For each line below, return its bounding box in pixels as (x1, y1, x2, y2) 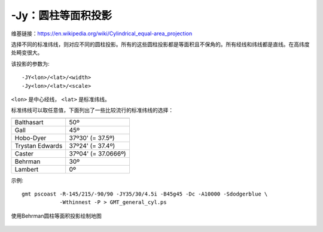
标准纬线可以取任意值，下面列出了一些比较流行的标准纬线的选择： (11, 106, 173, 114)
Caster (14, 149, 34, 158)
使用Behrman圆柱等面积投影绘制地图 (11, 212, 102, 219)
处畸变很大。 (11, 49, 43, 56)
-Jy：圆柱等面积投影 (11, 9, 112, 22)
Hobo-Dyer (14, 133, 47, 142)
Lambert (14, 165, 39, 173)
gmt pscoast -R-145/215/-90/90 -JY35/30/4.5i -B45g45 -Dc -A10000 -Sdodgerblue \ (22, 191, 268, 197)
